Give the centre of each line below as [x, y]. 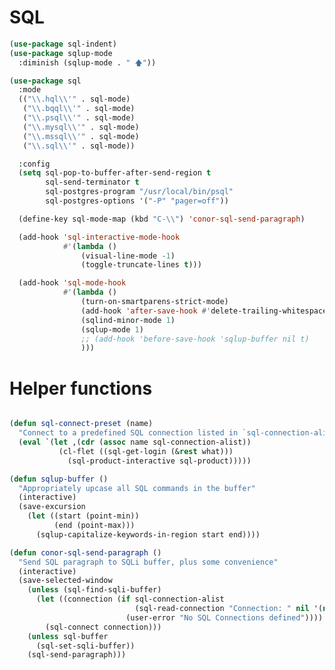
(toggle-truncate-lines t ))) [141, 265]
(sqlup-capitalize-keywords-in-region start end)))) [148, 534]
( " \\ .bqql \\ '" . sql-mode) [79, 109]
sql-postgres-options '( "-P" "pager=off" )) [137, 201]
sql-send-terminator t [92, 182]
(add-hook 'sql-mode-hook [72, 283]
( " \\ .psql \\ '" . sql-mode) [79, 118]
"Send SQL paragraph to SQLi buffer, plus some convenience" [148, 562]
